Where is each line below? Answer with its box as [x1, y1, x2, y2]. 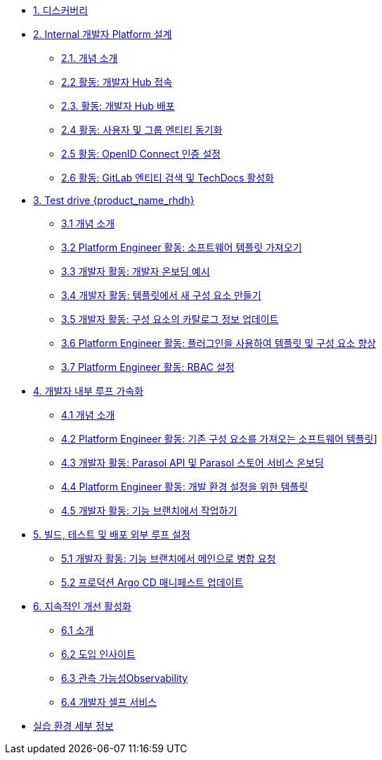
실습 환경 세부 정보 [33, 720, 114, 732]
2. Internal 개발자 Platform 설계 [33, 28, 172, 40]
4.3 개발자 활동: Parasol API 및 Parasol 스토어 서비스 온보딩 [61, 457, 324, 469]
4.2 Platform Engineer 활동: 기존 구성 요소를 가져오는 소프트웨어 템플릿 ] [61, 433, 378, 445]
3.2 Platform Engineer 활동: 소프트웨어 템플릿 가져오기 [61, 241, 302, 253]
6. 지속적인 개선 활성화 [33, 600, 131, 612]
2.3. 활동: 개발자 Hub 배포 [61, 100, 175, 112]
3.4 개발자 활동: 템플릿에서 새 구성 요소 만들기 [61, 289, 261, 301]
